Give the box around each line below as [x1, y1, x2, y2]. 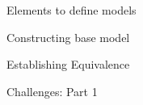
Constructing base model [6, 28, 130, 45]
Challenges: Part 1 [6, 82, 98, 99]
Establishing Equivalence [6, 56, 130, 73]
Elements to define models [6, 2, 137, 18]
